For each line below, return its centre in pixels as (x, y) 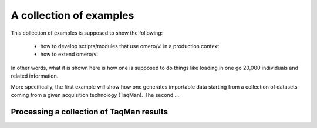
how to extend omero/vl (69, 54)
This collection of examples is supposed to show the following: (87, 33)
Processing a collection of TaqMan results (90, 112)
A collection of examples (72, 15)
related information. (35, 76)
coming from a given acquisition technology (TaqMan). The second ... (95, 95)
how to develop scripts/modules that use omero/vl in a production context (130, 46)
